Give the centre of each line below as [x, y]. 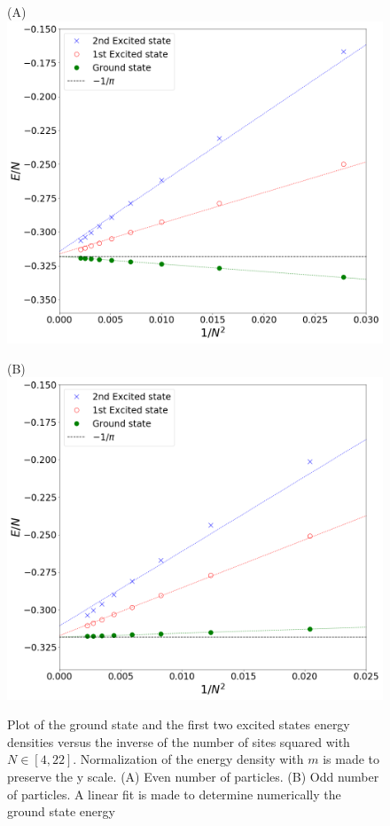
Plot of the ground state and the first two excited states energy [179, 724]
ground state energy [61, 811]
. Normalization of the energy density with [188, 759]
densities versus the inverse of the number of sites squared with [179, 741]
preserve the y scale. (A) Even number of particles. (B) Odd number [193, 776]
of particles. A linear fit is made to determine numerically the [174, 794]
